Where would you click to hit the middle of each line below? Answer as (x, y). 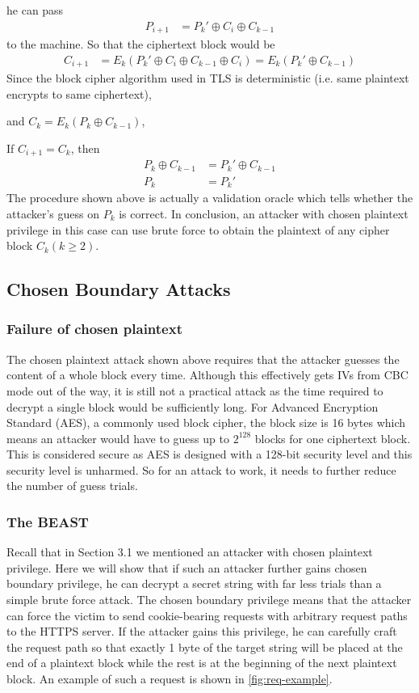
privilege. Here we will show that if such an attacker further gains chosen (187, 567)
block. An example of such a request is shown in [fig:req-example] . (170, 679)
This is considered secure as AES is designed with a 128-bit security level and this (209, 454)
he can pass (35, 10)
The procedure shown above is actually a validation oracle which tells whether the (210, 198)
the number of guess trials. (72, 486)
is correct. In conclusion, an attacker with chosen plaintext (264, 213)
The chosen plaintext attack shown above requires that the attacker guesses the (203, 359)
